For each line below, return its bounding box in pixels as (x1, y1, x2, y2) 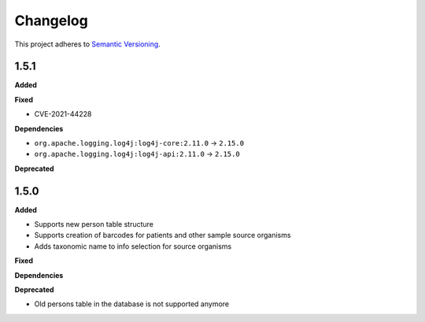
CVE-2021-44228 (34, 109, 92, 119)
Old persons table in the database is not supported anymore (34, 299, 230, 309)
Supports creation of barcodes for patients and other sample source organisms (34, 231, 291, 240)
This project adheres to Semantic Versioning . (14, 39, 161, 49)
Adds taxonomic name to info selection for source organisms (34, 241, 232, 251)
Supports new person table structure (34, 220, 153, 229)
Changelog (14, 12, 88, 29)
